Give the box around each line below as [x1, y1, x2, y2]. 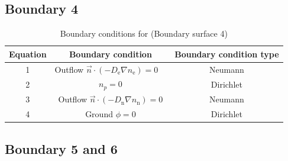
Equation [9, 47, 47, 60]
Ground [85, 108, 113, 120]
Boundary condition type [174, 47, 279, 60]
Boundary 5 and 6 [5, 139, 118, 157]
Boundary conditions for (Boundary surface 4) [60, 27, 228, 40]
